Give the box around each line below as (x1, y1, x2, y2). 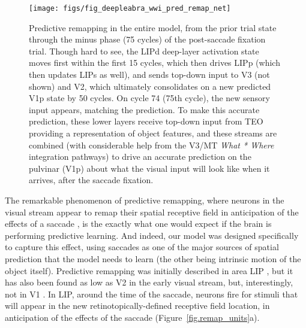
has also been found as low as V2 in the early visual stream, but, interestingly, (5, 276, 293, 288)
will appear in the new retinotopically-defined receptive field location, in (5, 299, 270, 312)
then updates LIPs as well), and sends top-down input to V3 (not (29, 68, 270, 81)
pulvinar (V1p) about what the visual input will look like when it (29, 162, 270, 174)
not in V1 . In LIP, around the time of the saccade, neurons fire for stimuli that (5, 287, 298, 300)
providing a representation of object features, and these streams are (29, 127, 277, 139)
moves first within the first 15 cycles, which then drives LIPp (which (29, 56, 280, 69)
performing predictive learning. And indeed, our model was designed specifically (5, 229, 299, 241)
